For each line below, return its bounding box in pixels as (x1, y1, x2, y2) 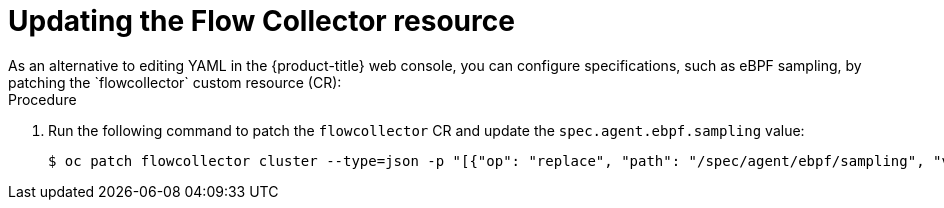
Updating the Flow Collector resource (8, 4, 515, 38)
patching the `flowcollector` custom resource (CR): (8, 73, 342, 91)
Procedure (8, 90, 77, 108)
